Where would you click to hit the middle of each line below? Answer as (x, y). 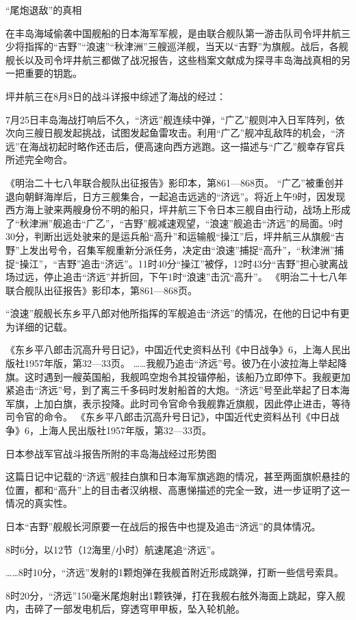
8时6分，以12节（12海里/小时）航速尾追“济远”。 (113, 549)
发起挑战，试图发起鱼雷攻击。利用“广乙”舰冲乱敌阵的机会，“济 (204, 133)
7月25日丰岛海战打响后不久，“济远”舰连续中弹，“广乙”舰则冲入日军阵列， (170, 119)
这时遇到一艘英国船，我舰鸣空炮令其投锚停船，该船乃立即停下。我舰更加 (187, 376)
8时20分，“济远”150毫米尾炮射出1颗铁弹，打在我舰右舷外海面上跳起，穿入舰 (176, 595)
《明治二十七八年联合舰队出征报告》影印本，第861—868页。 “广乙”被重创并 (175, 182)
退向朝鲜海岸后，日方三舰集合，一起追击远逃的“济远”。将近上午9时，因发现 (176, 196)
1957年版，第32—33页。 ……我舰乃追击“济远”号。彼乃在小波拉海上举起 (181, 363)
